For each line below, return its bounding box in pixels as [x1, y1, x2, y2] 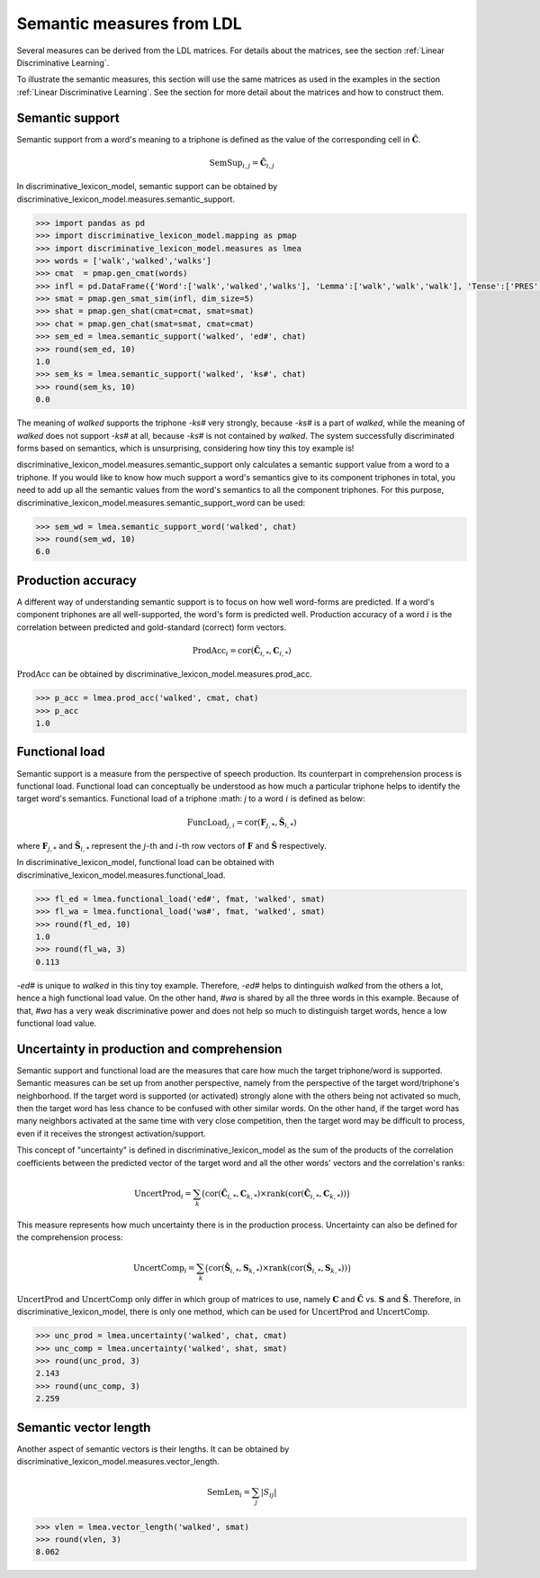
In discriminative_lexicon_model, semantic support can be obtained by [16, 181, 278, 192]
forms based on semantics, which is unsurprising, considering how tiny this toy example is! [16, 442, 355, 453]
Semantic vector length [16, 1419, 151, 1435]
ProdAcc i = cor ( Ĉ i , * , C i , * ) [192, 645, 292, 658]
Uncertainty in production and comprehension [16, 1041, 283, 1056]
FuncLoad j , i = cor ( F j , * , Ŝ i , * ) [186, 816, 297, 829]
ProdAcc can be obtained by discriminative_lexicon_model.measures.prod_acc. [16, 669, 312, 680]
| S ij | [260, 1487, 277, 1500]
